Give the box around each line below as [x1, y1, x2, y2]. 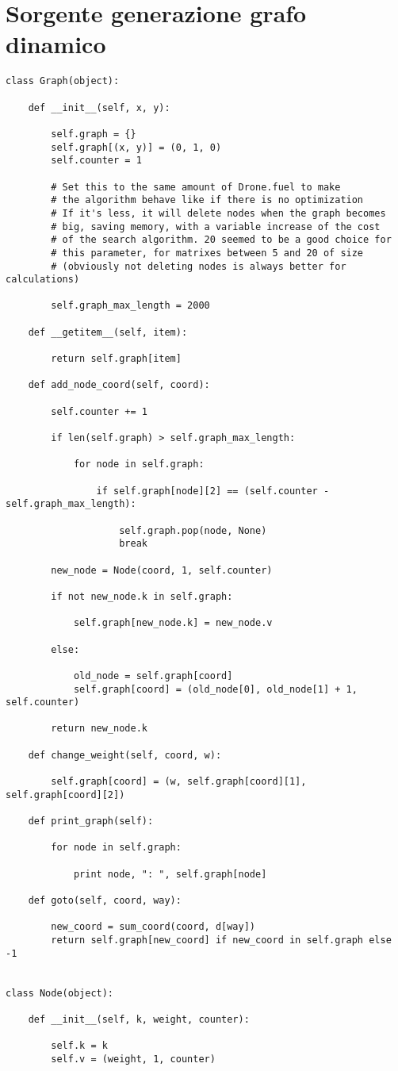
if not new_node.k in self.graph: [51, 590, 233, 602]
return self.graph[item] [51, 353, 182, 365]
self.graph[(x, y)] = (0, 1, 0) [51, 141, 222, 153]
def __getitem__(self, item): [28, 326, 188, 338]
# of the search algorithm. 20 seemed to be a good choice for [51, 234, 392, 246]
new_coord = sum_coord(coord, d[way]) [51, 921, 255, 933]
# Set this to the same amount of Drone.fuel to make [51, 181, 341, 193]
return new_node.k [51, 723, 147, 735]
